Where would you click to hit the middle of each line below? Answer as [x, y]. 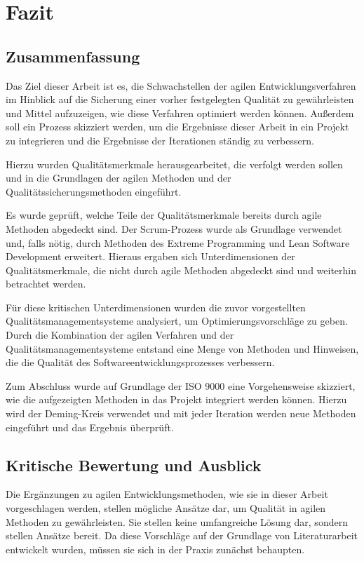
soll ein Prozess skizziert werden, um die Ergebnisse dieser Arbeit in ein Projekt [177, 127]
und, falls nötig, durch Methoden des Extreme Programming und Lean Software [178, 242]
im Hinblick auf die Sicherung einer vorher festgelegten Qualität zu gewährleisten [180, 99]
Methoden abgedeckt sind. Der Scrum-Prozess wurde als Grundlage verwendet [174, 228]
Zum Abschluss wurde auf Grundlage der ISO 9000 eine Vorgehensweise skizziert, [181, 385]
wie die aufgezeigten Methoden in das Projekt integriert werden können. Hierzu [176, 399]
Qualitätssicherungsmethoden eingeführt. [94, 191]
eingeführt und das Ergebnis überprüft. [90, 427]
